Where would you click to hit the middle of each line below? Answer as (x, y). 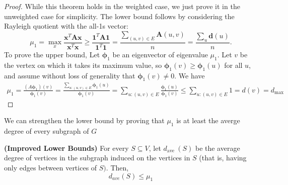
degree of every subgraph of (47, 131)
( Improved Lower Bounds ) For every (66, 148)
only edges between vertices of (51, 167)
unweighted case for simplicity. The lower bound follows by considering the (119, 16)
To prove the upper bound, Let (52, 55)
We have (192, 75)
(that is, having (223, 158)
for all (233, 65)
